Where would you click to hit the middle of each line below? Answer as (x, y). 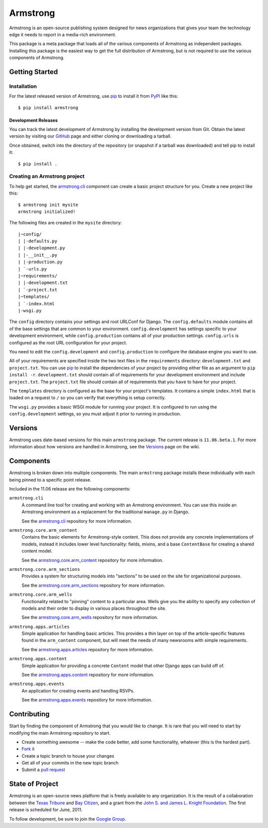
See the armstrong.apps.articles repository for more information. (88, 649)
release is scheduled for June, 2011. (46, 810)
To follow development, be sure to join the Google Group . (68, 819)
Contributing (29, 714)
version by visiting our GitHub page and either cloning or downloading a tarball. (90, 136)
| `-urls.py (33, 269)
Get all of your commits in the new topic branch (70, 763)
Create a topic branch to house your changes (68, 756)
